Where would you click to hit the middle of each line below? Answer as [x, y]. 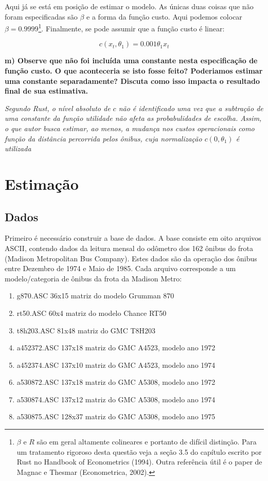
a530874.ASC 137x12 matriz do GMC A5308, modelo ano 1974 [116, 399]
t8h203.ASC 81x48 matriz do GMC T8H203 [86, 330]
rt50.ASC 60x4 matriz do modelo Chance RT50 [92, 313]
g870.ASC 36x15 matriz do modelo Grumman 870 [95, 296]
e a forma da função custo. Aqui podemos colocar [164, 16]
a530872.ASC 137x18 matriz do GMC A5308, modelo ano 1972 [116, 382]
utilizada [18, 148]
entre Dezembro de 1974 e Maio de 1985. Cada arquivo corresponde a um [120, 268]
